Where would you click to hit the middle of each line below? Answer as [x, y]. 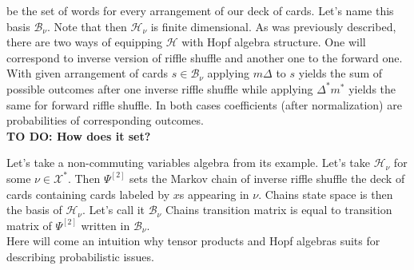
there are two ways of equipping [84, 42]
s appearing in [214, 194]
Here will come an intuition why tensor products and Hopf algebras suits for [193, 241]
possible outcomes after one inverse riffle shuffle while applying [160, 88]
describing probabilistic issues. [80, 256]
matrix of [29, 225]
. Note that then [87, 26]
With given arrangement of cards [88, 73]
